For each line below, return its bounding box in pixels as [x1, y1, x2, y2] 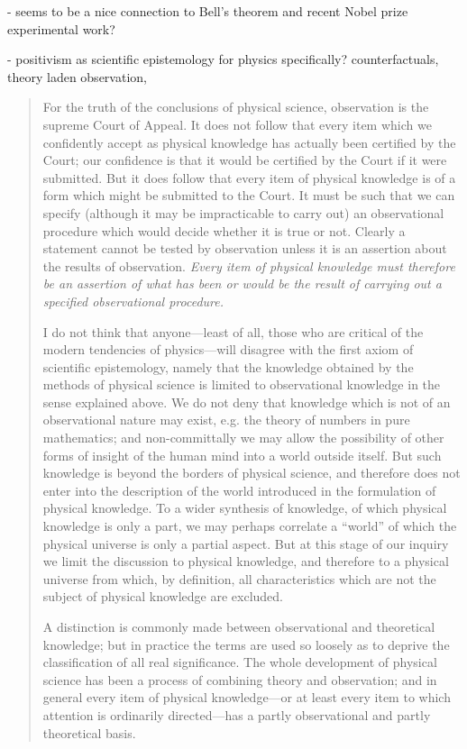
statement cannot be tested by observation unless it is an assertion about [42, 239, 447, 258]
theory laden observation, [7, 67, 147, 86]
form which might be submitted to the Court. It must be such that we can [42, 186, 455, 205]
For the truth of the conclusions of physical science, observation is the [42, 97, 429, 116]
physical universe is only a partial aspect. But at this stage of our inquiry [42, 534, 449, 553]
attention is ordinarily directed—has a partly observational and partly [42, 705, 431, 724]
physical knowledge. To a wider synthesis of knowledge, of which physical [42, 498, 447, 517]
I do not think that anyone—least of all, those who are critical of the [42, 322, 424, 341]
